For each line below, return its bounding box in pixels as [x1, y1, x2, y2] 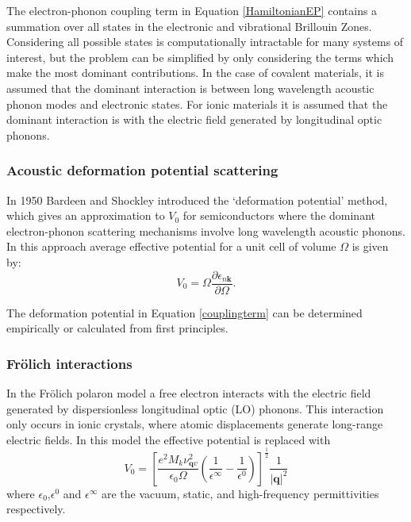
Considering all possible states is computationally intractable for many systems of [6, 33, 404, 50]
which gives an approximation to [6, 207, 165, 224]
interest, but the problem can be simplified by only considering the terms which [6, 48, 394, 65]
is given [351, 238, 389, 255]
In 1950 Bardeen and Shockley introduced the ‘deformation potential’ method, [6, 191, 388, 208]
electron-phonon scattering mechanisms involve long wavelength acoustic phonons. [6, 222, 405, 239]
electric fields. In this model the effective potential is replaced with [6, 431, 331, 447]
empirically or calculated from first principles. [6, 320, 229, 336]
